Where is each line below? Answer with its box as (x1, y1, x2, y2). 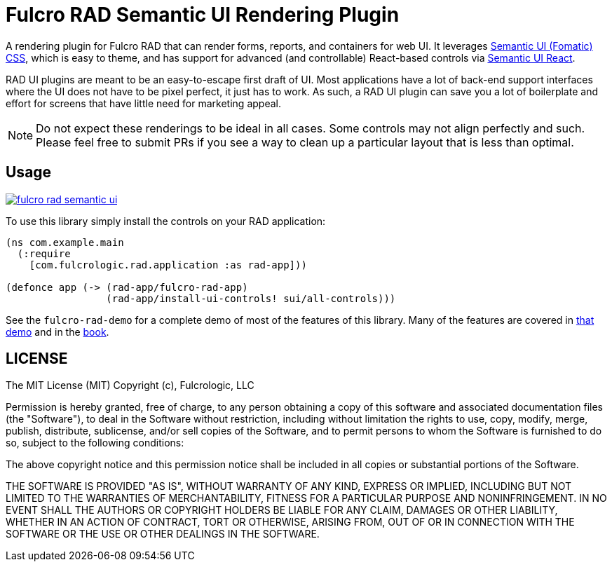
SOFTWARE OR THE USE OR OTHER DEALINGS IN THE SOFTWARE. (6, 528, 320, 540)
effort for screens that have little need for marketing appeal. (6, 97, 281, 109)
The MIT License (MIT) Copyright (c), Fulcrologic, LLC (6, 379, 254, 392)
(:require (17, 247, 71, 259)
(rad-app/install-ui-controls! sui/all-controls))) (106, 292, 396, 304)
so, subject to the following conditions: (6, 437, 184, 449)
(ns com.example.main (6, 236, 124, 248)
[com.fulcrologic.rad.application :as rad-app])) (29, 259, 307, 271)
